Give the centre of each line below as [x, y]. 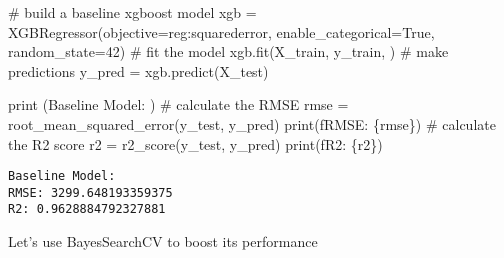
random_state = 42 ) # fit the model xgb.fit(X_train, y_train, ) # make [228, 51]
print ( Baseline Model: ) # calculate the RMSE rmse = [178, 104]
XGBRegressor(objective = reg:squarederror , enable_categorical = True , [221, 31]
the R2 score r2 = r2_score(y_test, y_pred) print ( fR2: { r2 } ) [195, 143]
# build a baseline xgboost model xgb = [132, 12]
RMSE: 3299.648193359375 [90, 192]
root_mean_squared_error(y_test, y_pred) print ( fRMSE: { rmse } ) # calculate [252, 123]
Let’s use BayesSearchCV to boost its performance [163, 241]
